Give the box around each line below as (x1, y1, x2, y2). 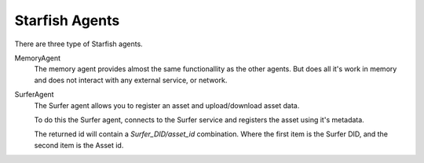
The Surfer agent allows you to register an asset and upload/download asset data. (34, 100, 300, 110)
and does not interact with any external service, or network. (34, 75, 228, 85)
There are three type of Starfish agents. (14, 39, 143, 49)
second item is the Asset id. (34, 140, 124, 150)
